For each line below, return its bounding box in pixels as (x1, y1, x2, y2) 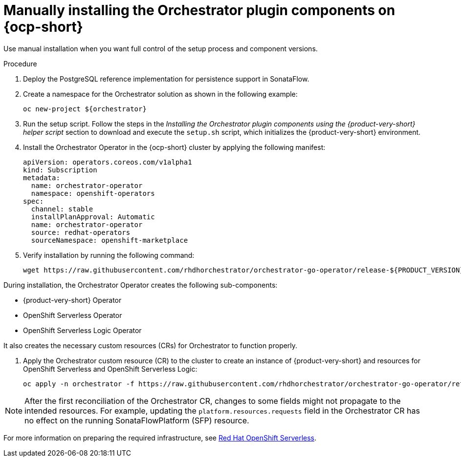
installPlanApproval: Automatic (31, 212, 155, 221)
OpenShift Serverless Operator (23, 311, 122, 319)
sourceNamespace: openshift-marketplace (31, 236, 188, 244)
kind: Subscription (23, 166, 97, 174)
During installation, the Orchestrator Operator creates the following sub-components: (3, 280, 278, 289)
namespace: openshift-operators (31, 189, 155, 197)
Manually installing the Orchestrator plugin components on (3, 2, 395, 19)
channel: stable (31, 205, 93, 213)
